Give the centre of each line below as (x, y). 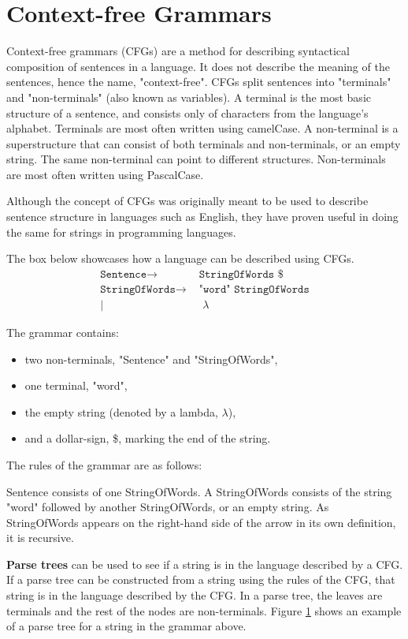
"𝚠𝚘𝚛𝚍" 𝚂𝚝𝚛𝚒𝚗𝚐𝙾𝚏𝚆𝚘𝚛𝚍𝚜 (254, 289)
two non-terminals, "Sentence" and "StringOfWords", (151, 359)
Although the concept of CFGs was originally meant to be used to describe (187, 201)
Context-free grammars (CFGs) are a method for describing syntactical (178, 51)
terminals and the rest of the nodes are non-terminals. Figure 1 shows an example (204, 610)
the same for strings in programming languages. (121, 232)
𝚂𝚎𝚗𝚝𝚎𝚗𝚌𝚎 (124, 274)
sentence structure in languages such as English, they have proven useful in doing (202, 217)
